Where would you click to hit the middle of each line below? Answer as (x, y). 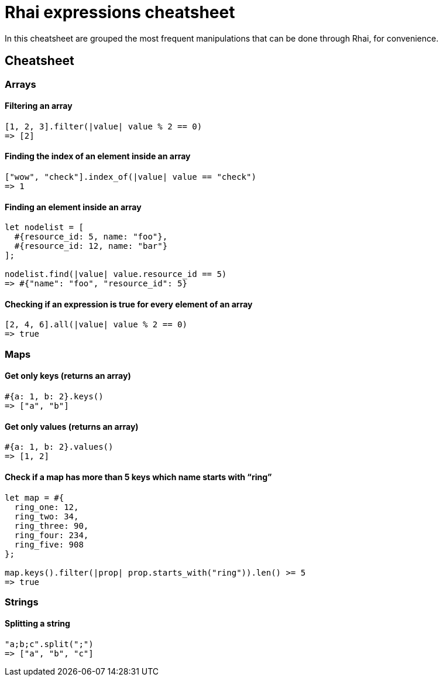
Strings (22, 602)
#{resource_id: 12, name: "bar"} (91, 246)
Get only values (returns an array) (72, 426)
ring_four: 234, (51, 535)
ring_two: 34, (47, 516)
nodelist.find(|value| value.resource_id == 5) (116, 274)
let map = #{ (35, 497)
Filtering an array (39, 106)
